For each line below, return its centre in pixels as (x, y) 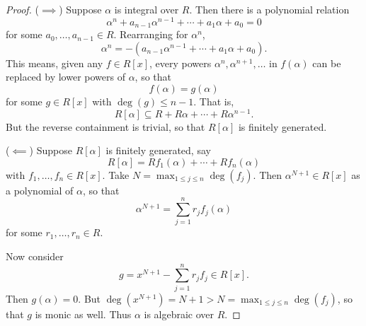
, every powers (180, 63)
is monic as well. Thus (83, 314)
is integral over (147, 9)
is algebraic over (179, 314)
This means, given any (55, 63)
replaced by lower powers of (65, 77)
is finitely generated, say (158, 150)
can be (327, 63)
